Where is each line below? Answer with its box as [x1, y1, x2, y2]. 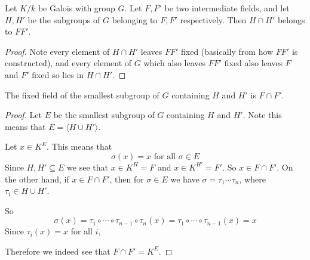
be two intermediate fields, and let [164, 2, 290, 14]
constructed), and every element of [5, 57, 132, 69]
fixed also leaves [224, 57, 283, 69]
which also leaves [143, 57, 205, 69]
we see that [67, 160, 108, 173]
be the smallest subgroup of [53, 109, 155, 121]
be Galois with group [38, 2, 115, 14]
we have [170, 172, 199, 185]
